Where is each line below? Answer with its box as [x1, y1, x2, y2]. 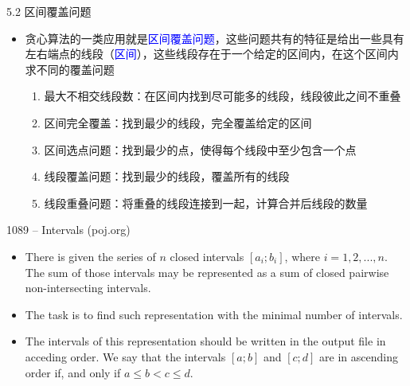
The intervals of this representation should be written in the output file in [25, 333, 386, 349]
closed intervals [170, 248, 244, 264]
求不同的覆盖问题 [25, 60, 115, 77]
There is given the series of [25, 248, 156, 264]
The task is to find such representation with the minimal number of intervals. [25, 306, 403, 322]
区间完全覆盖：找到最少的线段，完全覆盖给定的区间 [44, 114, 312, 131]
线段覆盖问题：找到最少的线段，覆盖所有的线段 [44, 168, 290, 185]
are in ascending [319, 348, 398, 365]
